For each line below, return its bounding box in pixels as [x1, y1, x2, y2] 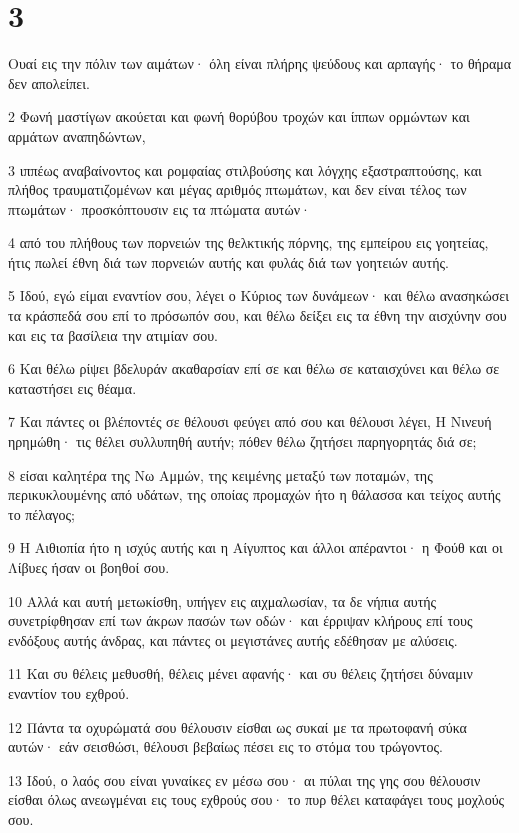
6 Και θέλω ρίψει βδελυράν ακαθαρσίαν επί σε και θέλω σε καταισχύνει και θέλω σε [8, 358, 500, 379]
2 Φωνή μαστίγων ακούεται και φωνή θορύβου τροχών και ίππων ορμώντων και [8, 106, 470, 127]
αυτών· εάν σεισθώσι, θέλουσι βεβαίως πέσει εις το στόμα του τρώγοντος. [8, 736, 443, 757]
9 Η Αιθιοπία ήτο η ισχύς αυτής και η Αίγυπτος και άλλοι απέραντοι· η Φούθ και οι [8, 537, 503, 558]
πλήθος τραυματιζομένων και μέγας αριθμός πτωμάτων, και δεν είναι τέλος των [8, 179, 467, 200]
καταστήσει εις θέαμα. [8, 377, 137, 398]
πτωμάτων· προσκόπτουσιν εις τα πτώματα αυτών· [8, 198, 311, 219]
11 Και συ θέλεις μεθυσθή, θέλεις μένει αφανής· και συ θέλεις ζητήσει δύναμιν [8, 663, 473, 684]
